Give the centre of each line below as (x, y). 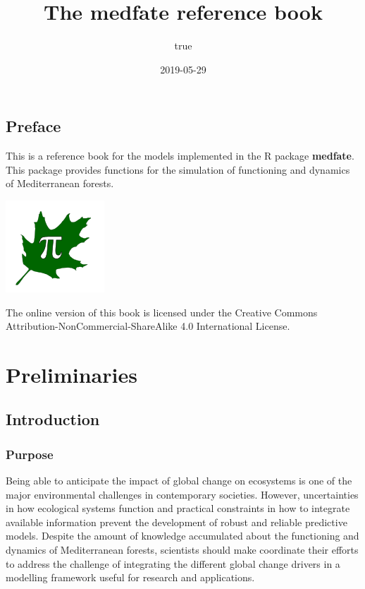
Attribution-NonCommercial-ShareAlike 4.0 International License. (148, 326)
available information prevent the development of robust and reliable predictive (177, 522)
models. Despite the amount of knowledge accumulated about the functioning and (182, 536)
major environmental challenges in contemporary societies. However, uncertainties (182, 494)
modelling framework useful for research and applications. (130, 577)
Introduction (53, 419)
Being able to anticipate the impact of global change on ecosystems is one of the (179, 481)
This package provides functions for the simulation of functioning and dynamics (178, 169)
